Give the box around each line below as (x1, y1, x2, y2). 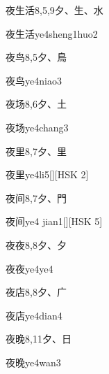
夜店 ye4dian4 (6, 308, 62, 322)
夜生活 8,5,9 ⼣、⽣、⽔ (6, 3, 103, 17)
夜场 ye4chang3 (6, 120, 69, 134)
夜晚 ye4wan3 (6, 354, 61, 369)
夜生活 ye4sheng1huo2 (6, 26, 98, 41)
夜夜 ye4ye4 (6, 261, 53, 275)
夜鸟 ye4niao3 (6, 73, 62, 87)
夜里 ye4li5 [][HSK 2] (6, 167, 89, 182)
